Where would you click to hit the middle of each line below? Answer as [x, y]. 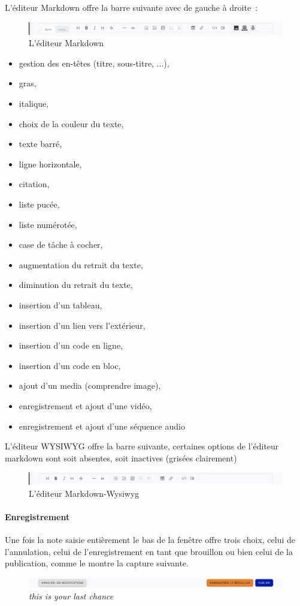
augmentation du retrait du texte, [81, 264]
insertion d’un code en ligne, [71, 345]
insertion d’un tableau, [60, 305]
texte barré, [40, 144]
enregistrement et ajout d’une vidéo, [85, 405]
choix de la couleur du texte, [71, 123]
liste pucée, [39, 204]
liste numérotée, [48, 224]
